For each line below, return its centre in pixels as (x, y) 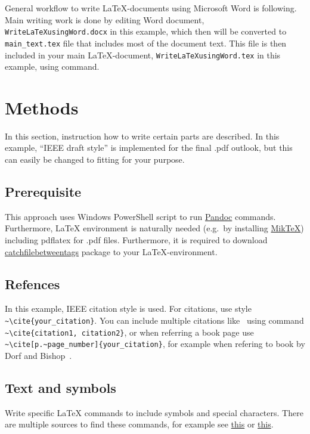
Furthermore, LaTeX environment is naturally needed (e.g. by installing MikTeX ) (154, 228)
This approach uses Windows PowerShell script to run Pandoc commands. (140, 216)
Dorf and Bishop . (38, 355)
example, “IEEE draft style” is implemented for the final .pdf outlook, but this (149, 148)
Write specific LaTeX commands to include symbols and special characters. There (154, 412)
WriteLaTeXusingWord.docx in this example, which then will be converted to (146, 31)
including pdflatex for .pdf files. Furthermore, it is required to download (136, 240)
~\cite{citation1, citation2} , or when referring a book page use (129, 332)
